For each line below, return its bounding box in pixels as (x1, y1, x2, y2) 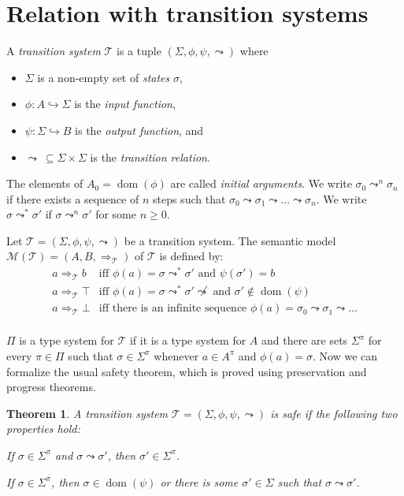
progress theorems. (6, 379, 96, 395)
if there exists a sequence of (6, 190, 139, 207)
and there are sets (261, 332, 348, 349)
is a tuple (117, 43, 161, 59)
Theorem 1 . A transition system (6, 405, 169, 421)
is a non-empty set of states (37, 69, 170, 85)
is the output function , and (75, 121, 204, 138)
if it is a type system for (129, 332, 246, 349)
